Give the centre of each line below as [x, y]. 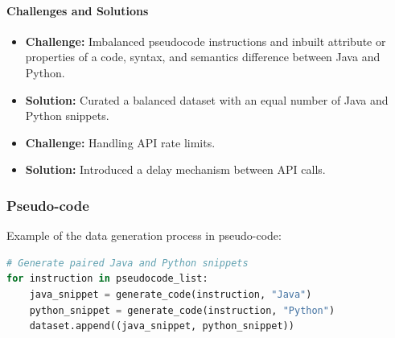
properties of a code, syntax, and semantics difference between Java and [203, 57]
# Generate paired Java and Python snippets [128, 263]
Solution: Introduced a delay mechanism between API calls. [175, 169]
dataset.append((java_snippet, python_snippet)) [162, 326]
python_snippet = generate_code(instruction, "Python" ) [182, 310]
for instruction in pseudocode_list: [107, 279]
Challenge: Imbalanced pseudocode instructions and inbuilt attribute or [206, 41]
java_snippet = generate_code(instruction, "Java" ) [171, 294]
